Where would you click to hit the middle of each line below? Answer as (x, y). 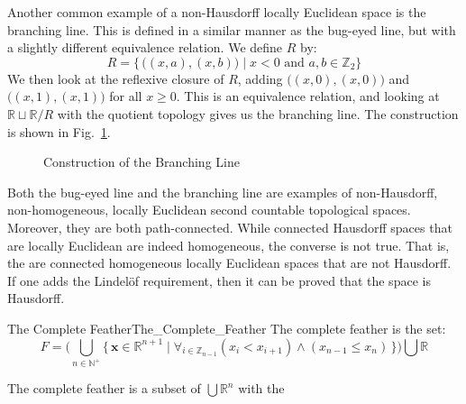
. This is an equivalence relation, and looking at (308, 96)
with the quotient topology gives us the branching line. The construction (258, 113)
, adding (260, 78)
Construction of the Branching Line (142, 162)
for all (126, 96)
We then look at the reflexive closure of (116, 78)
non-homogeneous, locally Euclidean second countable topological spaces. (209, 210)
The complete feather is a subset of (104, 388)
